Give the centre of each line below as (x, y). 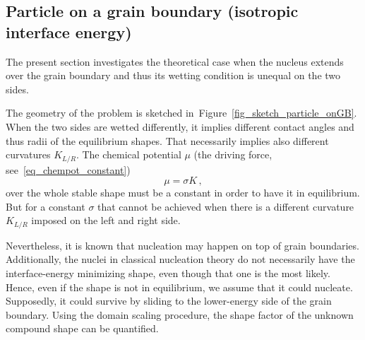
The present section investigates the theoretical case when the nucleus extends (175, 61)
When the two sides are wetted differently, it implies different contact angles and (180, 126)
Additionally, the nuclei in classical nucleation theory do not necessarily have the (180, 259)
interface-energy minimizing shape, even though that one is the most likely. (168, 273)
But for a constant (46, 206)
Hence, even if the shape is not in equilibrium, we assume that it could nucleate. (179, 287)
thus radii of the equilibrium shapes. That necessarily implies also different (167, 140)
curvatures (28, 154)
